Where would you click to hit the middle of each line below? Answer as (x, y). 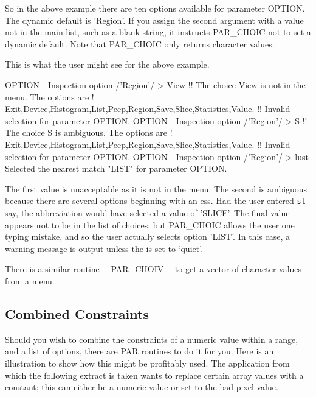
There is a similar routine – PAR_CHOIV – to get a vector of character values (153, 269)
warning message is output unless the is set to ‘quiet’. (104, 248)
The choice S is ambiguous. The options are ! (89, 132)
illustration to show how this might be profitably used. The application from (147, 363)
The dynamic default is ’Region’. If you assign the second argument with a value (154, 20)
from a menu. (30, 280)
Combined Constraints (77, 313)
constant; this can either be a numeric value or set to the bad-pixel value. (142, 387)
